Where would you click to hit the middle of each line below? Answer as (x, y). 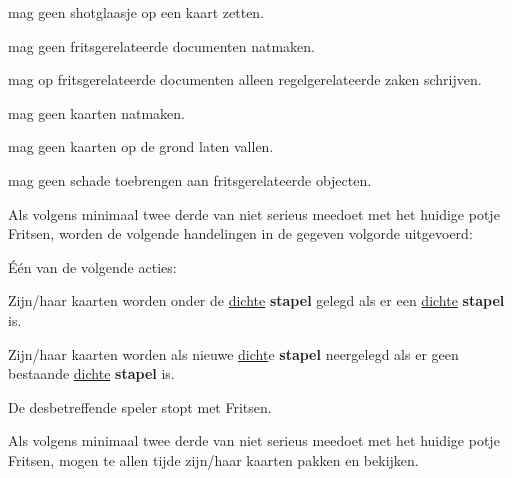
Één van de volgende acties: (92, 266)
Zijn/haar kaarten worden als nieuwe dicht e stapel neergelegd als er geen (233, 353)
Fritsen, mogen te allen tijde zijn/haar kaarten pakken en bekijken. (213, 459)
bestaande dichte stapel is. (91, 373)
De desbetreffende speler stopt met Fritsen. (140, 406)
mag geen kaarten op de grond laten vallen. (141, 146)
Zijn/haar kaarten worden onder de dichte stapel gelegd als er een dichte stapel (256, 300)
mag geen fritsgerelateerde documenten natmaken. (162, 45)
